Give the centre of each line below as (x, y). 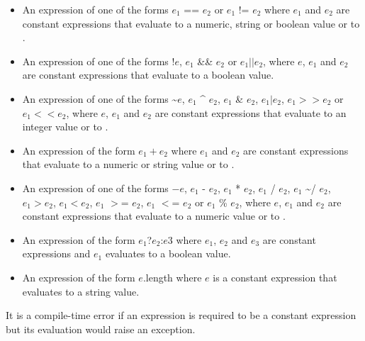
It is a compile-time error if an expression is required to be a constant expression (181, 315)
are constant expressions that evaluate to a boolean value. (148, 75)
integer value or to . (65, 127)
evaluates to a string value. (81, 291)
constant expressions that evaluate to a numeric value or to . (154, 216)
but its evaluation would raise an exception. (101, 329)
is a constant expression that (275, 277)
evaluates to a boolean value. (168, 253)
